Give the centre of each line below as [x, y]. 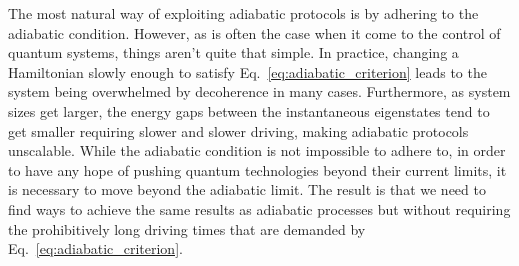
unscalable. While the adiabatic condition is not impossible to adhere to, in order [257, 150]
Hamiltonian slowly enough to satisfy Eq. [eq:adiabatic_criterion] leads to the [247, 71]
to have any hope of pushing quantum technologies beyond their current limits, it [257, 169]
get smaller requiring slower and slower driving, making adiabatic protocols [238, 130]
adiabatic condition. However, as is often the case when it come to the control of [254, 32]
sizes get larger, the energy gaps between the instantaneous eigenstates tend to [249, 110]
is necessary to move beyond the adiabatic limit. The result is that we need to [247, 189]
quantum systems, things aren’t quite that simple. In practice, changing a [233, 52]
